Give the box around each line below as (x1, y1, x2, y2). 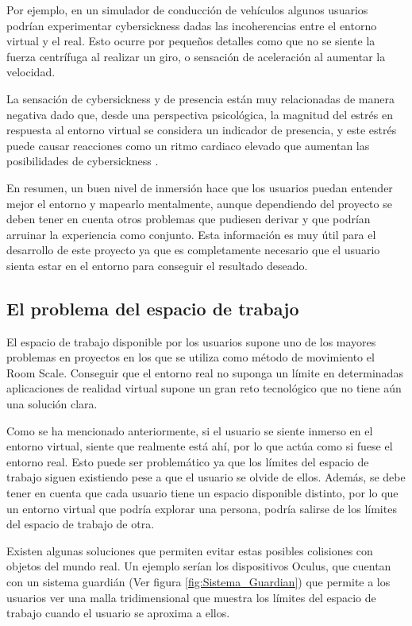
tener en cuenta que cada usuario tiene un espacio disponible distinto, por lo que (6, 485, 399, 501)
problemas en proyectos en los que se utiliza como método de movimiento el (6, 349, 375, 365)
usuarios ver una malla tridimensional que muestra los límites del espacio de (6, 589, 376, 605)
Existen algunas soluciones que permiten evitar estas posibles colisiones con (6, 542, 373, 558)
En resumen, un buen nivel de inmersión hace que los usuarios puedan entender (6, 179, 393, 195)
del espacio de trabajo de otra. (6, 516, 155, 532)
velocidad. (6, 64, 56, 80)
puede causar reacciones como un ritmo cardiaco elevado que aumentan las (6, 137, 370, 153)
